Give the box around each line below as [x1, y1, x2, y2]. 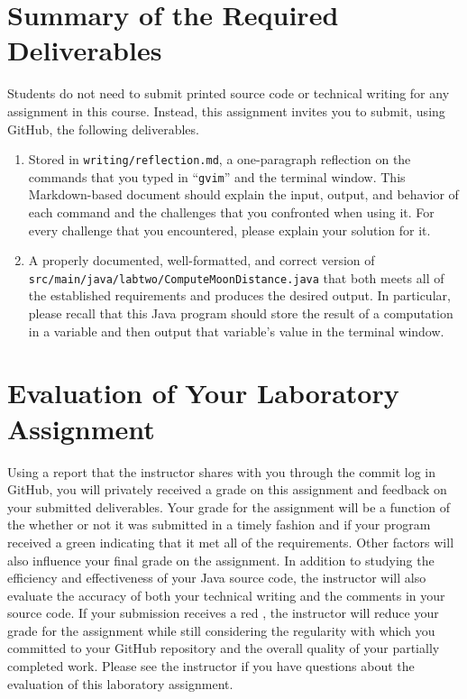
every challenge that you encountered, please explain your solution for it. [28, 220, 431, 239]
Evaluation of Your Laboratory [7, 374, 399, 411]
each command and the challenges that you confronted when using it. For [28, 203, 435, 221]
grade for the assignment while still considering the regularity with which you [7, 621, 435, 639]
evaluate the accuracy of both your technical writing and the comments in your [7, 585, 445, 604]
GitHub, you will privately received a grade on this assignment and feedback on [7, 480, 447, 499]
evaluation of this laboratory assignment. [7, 674, 233, 693]
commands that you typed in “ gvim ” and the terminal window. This [28, 167, 406, 186]
